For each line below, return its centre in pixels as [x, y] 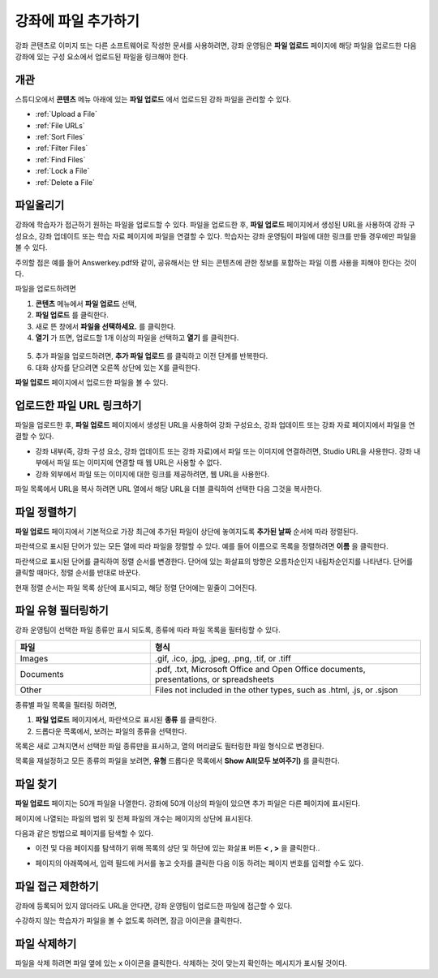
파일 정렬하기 [46, 512]
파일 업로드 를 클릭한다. [72, 315]
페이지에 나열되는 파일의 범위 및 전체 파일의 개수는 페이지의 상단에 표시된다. [134, 818]
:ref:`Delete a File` [65, 182]
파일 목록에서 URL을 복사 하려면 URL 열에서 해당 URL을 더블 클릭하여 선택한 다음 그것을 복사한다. [168, 489]
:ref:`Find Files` [60, 159]
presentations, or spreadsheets [215, 679]
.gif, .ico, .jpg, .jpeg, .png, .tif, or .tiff [223, 658]
